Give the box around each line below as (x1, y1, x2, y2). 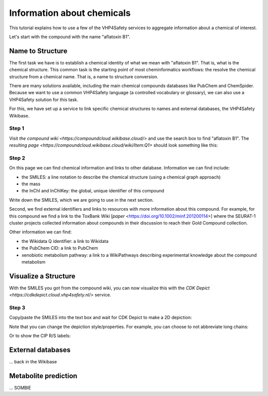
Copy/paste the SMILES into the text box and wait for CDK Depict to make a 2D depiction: (9, 315, 192, 321)
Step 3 (9, 304, 26, 311)
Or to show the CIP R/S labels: (9, 333, 71, 339)
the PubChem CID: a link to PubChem (21, 245, 98, 251)
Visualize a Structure (9, 272, 75, 280)
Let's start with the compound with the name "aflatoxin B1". (9, 34, 131, 40)
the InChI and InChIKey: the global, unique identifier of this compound (21, 188, 165, 194)
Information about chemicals (9, 7, 131, 18)
